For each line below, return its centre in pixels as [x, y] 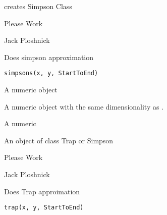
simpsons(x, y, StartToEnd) [51, 73]
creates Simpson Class [38, 6]
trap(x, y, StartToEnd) [44, 208]
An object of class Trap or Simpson [59, 140]
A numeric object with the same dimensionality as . [84, 106]
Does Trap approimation [42, 191]
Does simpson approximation [49, 57]
